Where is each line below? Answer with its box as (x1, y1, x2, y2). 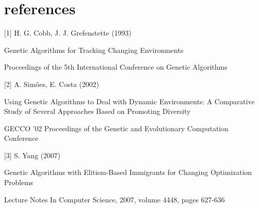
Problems (4, 177, 34, 188)
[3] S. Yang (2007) (4, 150, 61, 160)
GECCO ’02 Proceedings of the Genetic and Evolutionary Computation (4, 123, 229, 133)
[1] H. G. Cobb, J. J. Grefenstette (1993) (4, 27, 132, 38)
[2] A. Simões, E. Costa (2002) (4, 78, 99, 89)
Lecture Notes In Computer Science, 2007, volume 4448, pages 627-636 (4, 194, 225, 204)
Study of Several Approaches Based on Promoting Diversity (4, 106, 191, 116)
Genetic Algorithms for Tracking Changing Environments (4, 44, 184, 55)
